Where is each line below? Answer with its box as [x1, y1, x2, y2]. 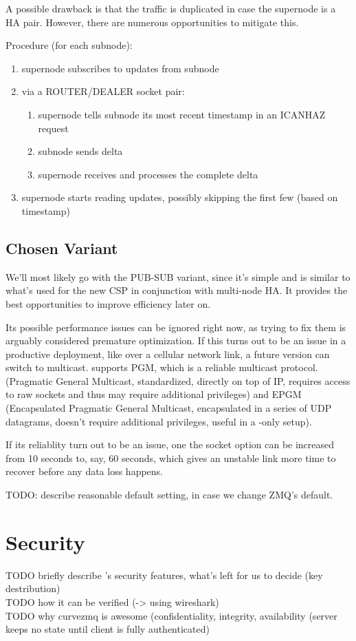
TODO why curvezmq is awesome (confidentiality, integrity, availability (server [5, 608, 337, 622]
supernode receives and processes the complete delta [38, 167, 258, 181]
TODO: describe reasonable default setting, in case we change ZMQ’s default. [5, 487, 333, 502]
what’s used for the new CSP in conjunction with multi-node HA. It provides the [5, 283, 348, 297]
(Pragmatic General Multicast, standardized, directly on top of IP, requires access [5, 373, 351, 388]
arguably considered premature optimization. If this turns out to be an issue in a [5, 333, 346, 348]
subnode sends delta [38, 144, 123, 158]
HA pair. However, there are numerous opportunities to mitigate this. [5, 14, 299, 29]
